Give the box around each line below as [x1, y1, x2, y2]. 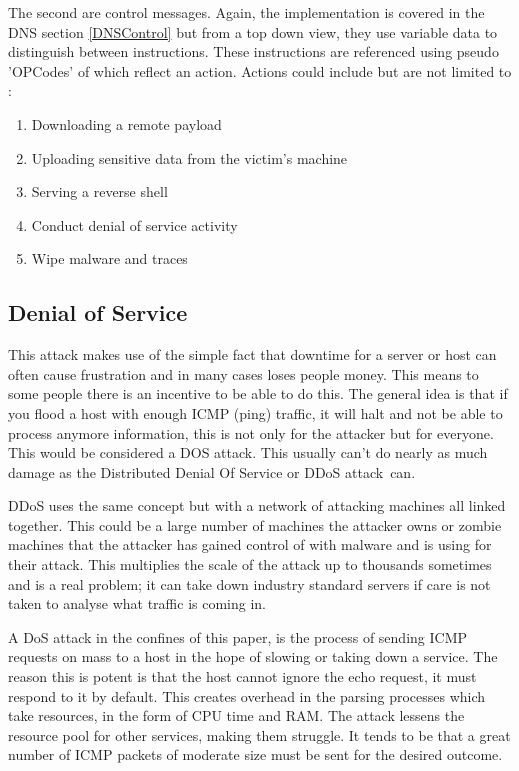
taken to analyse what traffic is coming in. [8, 593, 267, 614]
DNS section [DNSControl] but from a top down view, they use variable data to [8, 21, 498, 42]
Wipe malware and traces [31, 248, 188, 269]
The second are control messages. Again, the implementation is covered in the [8, 2, 485, 22]
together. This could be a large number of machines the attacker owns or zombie [8, 514, 502, 535]
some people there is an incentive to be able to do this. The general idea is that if [8, 383, 508, 404]
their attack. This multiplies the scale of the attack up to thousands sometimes [8, 554, 492, 575]
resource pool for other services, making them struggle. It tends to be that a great [8, 724, 511, 745]
